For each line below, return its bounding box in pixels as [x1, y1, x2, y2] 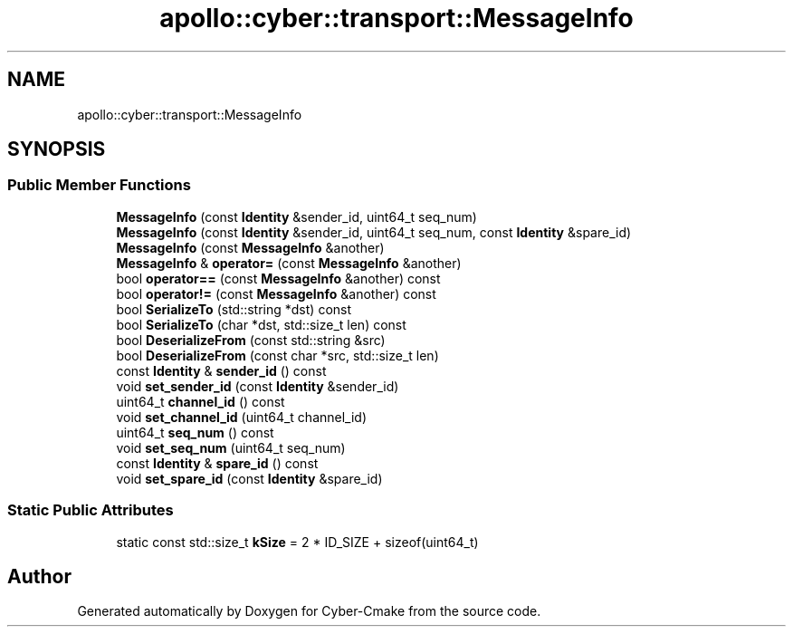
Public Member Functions [7, 176, 191, 195]
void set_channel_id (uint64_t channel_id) [116, 408, 368, 425]
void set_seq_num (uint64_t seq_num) [116, 439, 346, 456]
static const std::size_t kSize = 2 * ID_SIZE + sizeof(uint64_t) [116, 533, 479, 550]
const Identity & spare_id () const [116, 455, 319, 471]
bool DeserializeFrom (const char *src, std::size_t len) [116, 347, 439, 363]
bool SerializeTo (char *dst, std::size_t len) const [116, 316, 406, 332]
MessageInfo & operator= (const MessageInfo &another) [116, 255, 462, 271]
